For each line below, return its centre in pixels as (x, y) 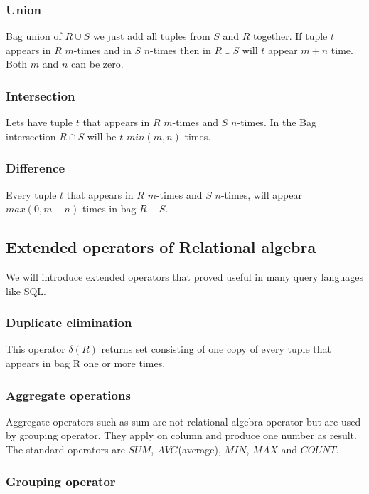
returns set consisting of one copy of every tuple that (216, 349)
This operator (36, 349)
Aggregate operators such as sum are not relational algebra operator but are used (183, 421)
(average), (199, 449)
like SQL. (26, 290)
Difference (36, 168)
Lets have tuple (39, 122)
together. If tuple (290, 36)
